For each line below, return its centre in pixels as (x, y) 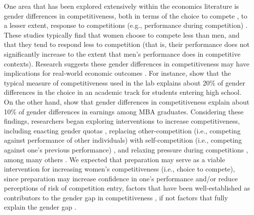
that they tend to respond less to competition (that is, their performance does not (127, 44)
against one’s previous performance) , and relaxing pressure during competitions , (126, 149)
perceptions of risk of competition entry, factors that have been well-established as (127, 188)
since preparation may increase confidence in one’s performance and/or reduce (121, 178)
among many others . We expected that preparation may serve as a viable (115, 159)
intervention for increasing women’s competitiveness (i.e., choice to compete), (119, 169)
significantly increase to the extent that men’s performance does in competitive (122, 54)
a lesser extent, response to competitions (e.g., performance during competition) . (126, 25)
